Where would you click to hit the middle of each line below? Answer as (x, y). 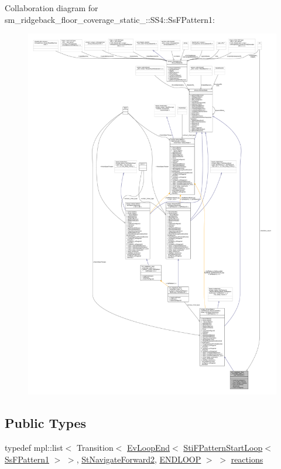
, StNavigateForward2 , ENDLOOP (139, 459)
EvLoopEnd (149, 447)
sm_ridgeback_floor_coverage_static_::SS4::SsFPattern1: (110, 19)
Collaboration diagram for (52, 8)
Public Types (46, 423)
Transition (95, 447)
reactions (247, 459)
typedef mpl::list (34, 447)
